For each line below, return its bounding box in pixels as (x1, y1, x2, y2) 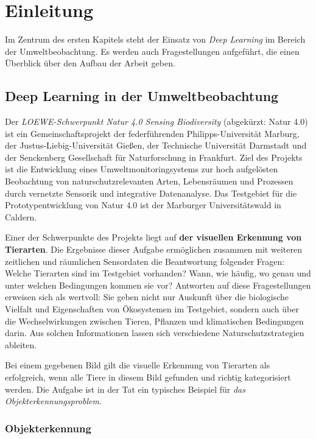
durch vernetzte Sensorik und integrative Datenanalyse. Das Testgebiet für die (5, 186, 297, 199)
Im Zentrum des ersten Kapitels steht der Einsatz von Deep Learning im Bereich (5, 33, 306, 46)
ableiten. (5, 338, 37, 351)
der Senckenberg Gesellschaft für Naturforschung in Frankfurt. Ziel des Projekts (5, 150, 303, 163)
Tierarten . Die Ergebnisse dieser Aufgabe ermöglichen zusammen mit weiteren (5, 243, 302, 256)
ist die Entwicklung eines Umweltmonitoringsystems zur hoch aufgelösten (5, 163, 278, 175)
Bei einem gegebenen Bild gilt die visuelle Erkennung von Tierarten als (5, 359, 270, 371)
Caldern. (5, 210, 37, 223)
